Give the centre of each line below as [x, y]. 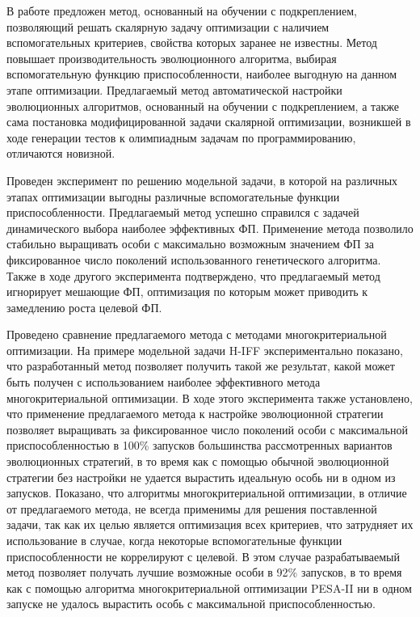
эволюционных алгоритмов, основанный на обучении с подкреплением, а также [203, 106]
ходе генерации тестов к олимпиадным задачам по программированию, [181, 137]
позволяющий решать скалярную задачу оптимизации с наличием [168, 26]
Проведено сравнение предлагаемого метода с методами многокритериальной [197, 334]
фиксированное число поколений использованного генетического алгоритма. [194, 259]
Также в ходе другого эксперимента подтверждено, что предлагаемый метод [193, 275]
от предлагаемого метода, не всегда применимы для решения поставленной [192, 508]
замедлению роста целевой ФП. [84, 307]
